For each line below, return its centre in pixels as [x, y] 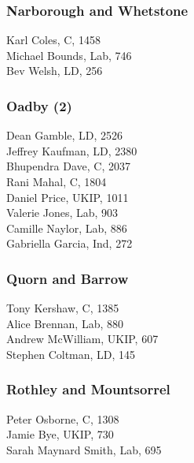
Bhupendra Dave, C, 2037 [68, 166]
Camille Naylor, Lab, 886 [67, 228]
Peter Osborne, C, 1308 [63, 418]
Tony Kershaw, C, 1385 [63, 308]
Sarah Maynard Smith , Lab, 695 [84, 449]
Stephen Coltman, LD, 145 [71, 354]
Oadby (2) [39, 105]
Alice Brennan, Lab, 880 [65, 323]
